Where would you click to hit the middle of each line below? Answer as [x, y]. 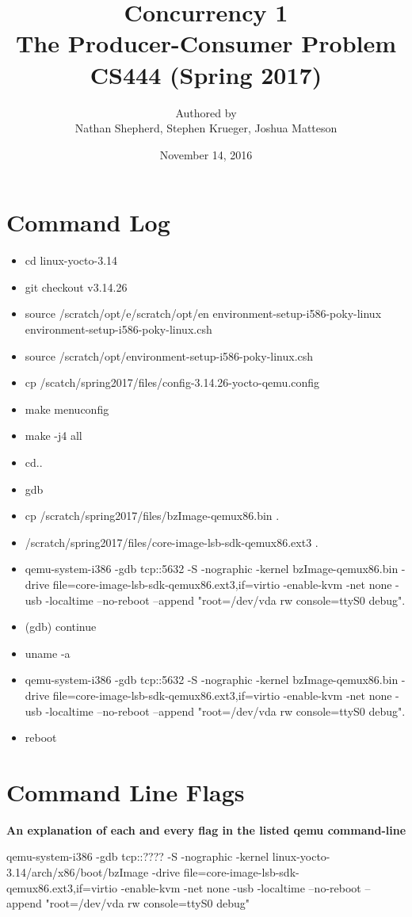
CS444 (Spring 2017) [206, 74]
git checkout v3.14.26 [76, 287]
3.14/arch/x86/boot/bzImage [78, 872]
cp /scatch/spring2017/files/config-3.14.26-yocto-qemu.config [172, 382]
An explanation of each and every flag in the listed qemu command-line [206, 829]
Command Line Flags [126, 791]
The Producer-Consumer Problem [206, 43]
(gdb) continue [61, 627]
